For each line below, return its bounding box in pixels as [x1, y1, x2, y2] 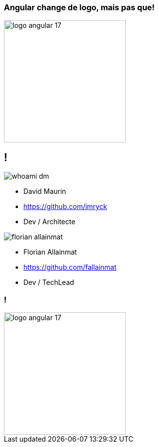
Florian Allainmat [23, 248, 77, 257]
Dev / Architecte [23, 217, 76, 226]
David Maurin [23, 187, 66, 196]
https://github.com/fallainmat [23, 263, 117, 272]
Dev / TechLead [23, 278, 74, 287]
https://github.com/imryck [23, 202, 107, 211]
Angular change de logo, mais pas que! [4, 2, 155, 12]
